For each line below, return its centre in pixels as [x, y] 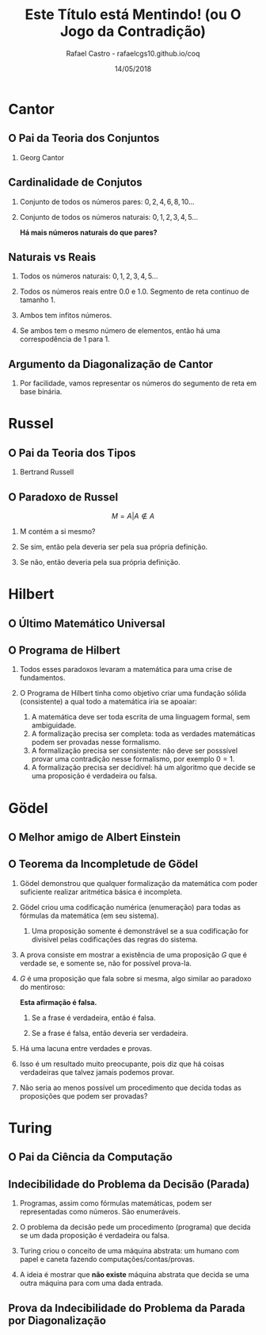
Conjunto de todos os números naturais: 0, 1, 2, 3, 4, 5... [108, 217]
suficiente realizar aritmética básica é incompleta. [101, 892]
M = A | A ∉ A [133, 516]
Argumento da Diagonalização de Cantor [111, 364]
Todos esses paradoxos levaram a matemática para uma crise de [126, 669]
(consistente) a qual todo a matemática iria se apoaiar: [108, 702]
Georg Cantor [42, 157]
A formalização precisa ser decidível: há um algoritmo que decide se [143, 768]
